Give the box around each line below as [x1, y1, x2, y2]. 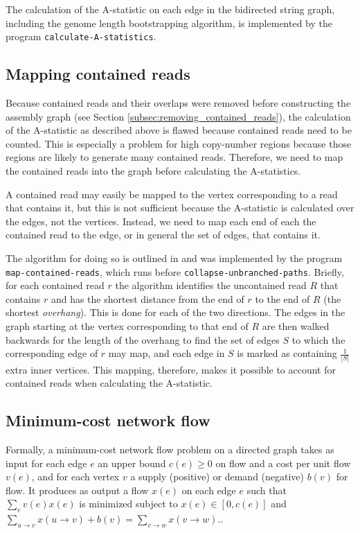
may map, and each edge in [108, 346, 225, 360]
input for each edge [6, 455, 87, 470]
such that [246, 482, 287, 497]
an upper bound [98, 455, 166, 470]
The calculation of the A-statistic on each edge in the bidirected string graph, [6, 2, 335, 16]
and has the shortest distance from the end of [51, 291, 244, 306]
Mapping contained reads [6, 63, 190, 85]
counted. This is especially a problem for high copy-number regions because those [6, 136, 352, 150]
